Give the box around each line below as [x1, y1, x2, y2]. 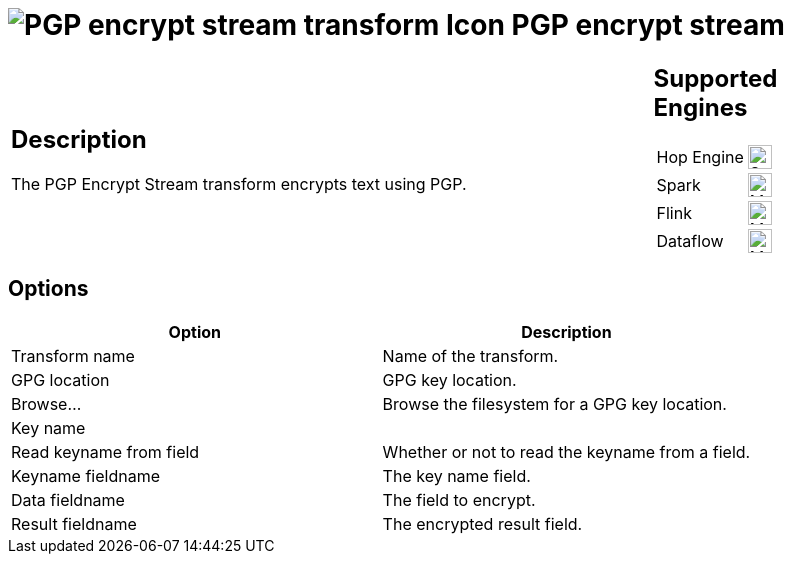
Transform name [11, 345, 135, 366]
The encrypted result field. [382, 513, 583, 534]
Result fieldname [11, 513, 137, 534]
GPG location [11, 369, 110, 390]
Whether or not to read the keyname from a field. [382, 441, 751, 462]
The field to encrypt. [382, 489, 536, 510]
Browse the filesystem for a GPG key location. [382, 393, 727, 414]
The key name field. [382, 465, 531, 486]
